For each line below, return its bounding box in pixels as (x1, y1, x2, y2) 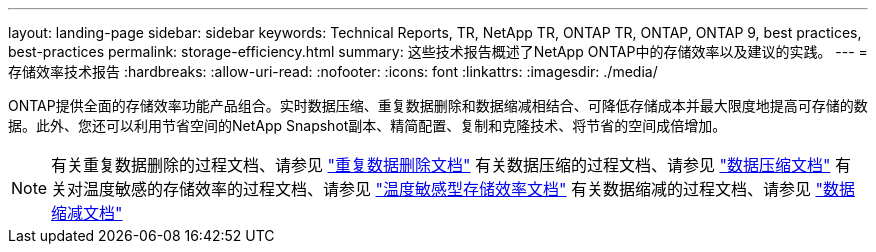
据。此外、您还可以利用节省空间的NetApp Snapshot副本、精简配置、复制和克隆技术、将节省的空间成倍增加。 (8, 117, 727, 134)
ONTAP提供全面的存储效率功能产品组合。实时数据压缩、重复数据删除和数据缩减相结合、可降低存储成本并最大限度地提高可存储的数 (8, 97, 868, 114)
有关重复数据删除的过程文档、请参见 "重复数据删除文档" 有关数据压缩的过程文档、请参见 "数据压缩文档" (51, 155, 831, 175)
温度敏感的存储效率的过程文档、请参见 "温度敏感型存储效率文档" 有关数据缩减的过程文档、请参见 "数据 (83, 179, 855, 199)
